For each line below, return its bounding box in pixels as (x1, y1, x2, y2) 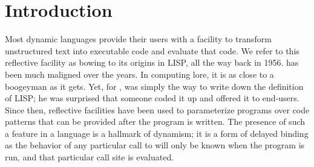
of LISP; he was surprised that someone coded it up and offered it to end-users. (5, 92, 299, 104)
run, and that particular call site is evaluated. (5, 151, 174, 163)
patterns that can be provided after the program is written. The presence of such (5, 115, 306, 128)
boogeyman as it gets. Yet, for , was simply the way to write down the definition (5, 80, 304, 92)
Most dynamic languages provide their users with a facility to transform (5, 33, 272, 45)
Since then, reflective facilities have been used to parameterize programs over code (5, 103, 310, 116)
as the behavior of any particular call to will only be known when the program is (5, 139, 305, 151)
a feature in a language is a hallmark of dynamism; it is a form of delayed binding (5, 127, 309, 139)
